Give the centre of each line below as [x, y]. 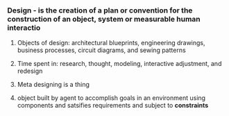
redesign [30, 71]
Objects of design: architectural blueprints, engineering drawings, [111, 43]
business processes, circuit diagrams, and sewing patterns [101, 50]
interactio [24, 28]
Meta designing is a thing [53, 85]
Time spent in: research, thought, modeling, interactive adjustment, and [119, 64]
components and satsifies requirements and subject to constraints [113, 106]
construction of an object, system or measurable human [104, 19]
